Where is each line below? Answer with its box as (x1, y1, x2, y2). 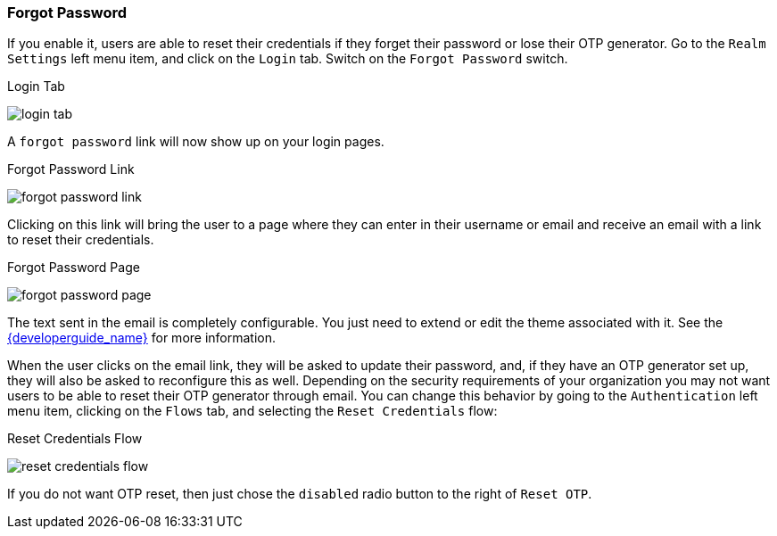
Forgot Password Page (7, 260, 140, 276)
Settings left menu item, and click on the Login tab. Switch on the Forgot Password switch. (7, 51, 568, 67)
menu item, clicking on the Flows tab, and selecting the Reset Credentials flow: (7, 403, 498, 419)
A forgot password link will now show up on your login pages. (7, 134, 384, 150)
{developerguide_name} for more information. (7, 330, 277, 346)
